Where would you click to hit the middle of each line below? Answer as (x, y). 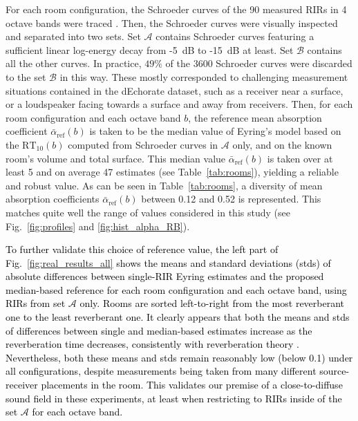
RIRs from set (36, 303)
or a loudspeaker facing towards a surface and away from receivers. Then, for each (179, 104)
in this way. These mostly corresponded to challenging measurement (204, 76)
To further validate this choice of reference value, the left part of (142, 249)
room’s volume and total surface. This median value (116, 158)
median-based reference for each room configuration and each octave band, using (176, 289)
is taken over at (300, 158)
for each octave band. (77, 412)
